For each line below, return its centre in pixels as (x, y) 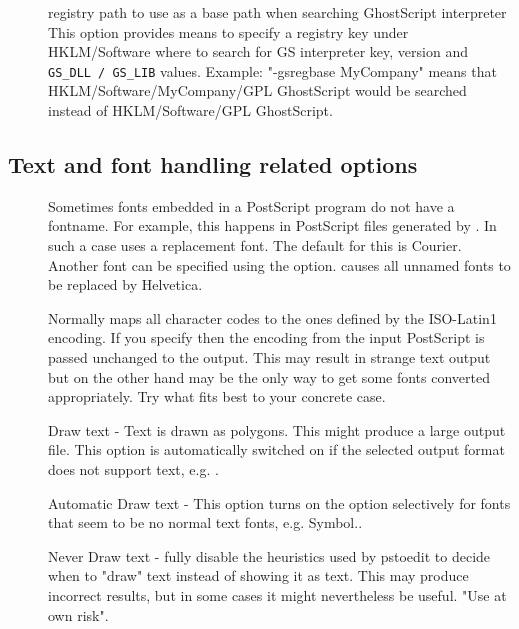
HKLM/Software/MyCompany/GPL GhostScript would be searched (257, 90)
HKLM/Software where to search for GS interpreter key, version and (258, 51)
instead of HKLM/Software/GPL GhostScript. (190, 110)
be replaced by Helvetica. (125, 284)
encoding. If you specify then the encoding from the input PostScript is (266, 337)
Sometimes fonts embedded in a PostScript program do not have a (251, 205)
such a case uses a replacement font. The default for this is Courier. (255, 245)
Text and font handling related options (213, 164)
